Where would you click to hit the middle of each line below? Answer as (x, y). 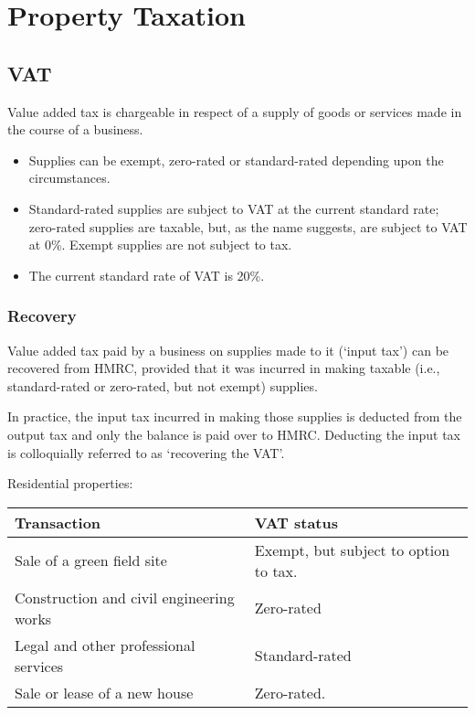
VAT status (296, 522)
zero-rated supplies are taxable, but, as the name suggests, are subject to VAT (248, 226)
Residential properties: (70, 483)
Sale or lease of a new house (104, 692)
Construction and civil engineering (125, 597)
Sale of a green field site (91, 560)
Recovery (42, 316)
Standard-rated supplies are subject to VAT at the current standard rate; (234, 208)
